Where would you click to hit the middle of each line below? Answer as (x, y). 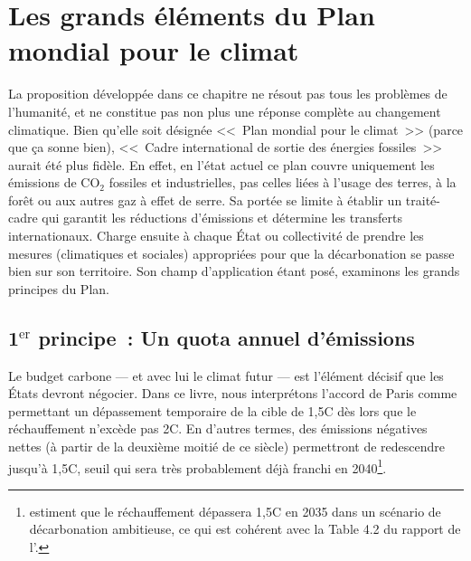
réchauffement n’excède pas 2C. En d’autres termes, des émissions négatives (218, 428)
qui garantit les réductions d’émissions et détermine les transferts (222, 218)
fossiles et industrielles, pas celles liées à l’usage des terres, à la (283, 182)
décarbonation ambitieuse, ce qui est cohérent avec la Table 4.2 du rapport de (245, 529)
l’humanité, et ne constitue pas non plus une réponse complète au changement (225, 111)
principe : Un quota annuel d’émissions (226, 337)
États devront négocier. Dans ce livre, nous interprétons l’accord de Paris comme (233, 393)
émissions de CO (54, 182)
